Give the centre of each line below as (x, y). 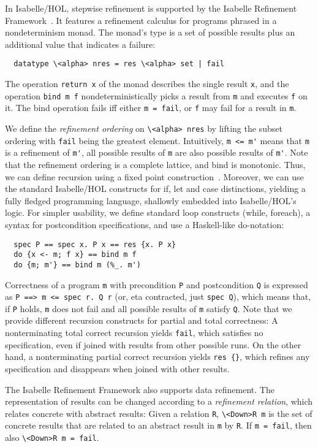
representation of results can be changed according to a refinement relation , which (159, 401)
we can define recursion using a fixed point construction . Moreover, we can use (154, 176)
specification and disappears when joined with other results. (117, 368)
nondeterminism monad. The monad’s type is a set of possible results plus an (150, 32)
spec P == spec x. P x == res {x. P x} (95, 244)
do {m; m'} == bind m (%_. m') (77, 265)
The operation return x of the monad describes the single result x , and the (147, 84)
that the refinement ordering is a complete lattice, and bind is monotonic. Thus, (155, 164)
